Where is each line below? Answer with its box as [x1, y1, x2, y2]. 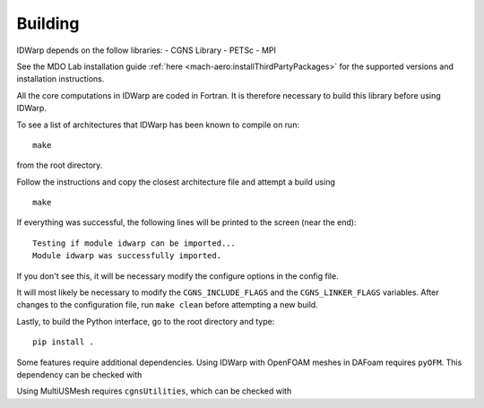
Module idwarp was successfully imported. [32, 251, 222, 261]
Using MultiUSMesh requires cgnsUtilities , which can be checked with [16, 386, 292, 396]
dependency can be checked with [16, 369, 143, 380]
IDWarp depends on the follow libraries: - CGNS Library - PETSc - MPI [16, 45, 277, 56]
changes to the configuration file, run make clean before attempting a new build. [16, 299, 318, 310]
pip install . [32, 337, 94, 347]
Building [16, 13, 80, 33]
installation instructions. [16, 74, 105, 84]
